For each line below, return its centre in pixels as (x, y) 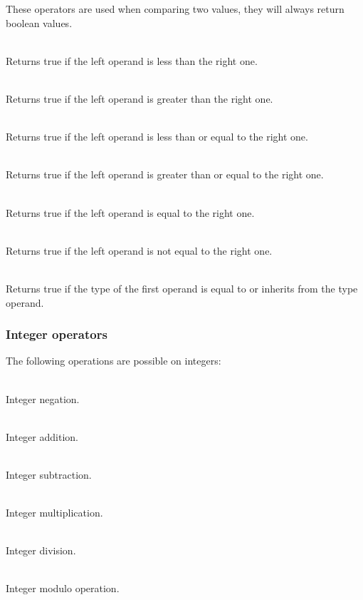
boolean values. (39, 22)
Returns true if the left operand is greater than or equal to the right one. (165, 174)
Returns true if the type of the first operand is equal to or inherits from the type (182, 288)
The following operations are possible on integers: (114, 361)
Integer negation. (43, 398)
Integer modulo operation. (63, 588)
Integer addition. (42, 436)
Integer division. (41, 550)
